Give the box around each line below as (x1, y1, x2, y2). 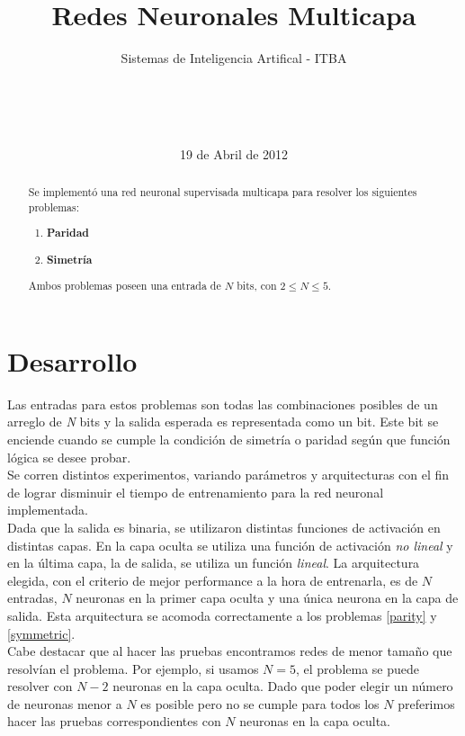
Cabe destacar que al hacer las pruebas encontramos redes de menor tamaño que (7, 642, 452, 660)
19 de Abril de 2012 (179, 144, 289, 163)
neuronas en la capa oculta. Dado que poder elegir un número (112, 677, 453, 696)
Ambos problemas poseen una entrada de (28, 278, 221, 293)
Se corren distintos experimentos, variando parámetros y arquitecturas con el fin (7, 465, 450, 484)
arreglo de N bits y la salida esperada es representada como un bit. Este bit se (7, 412, 439, 431)
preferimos (398, 694, 455, 713)
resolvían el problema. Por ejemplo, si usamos (7, 659, 259, 678)
